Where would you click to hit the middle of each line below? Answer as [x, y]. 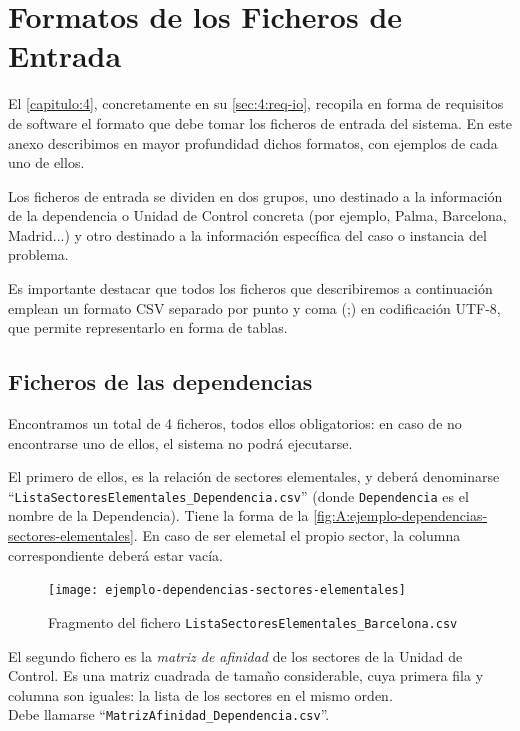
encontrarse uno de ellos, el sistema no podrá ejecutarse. [180, 442]
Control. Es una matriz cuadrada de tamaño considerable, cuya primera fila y [246, 675]
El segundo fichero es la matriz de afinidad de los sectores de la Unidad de [235, 655]
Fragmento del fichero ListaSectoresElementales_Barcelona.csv [253, 621]
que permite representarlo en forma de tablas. [148, 327]
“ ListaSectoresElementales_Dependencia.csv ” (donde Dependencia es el [238, 495]
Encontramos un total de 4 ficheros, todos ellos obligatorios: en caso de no [235, 423]
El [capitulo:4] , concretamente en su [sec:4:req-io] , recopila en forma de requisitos [256, 103]
